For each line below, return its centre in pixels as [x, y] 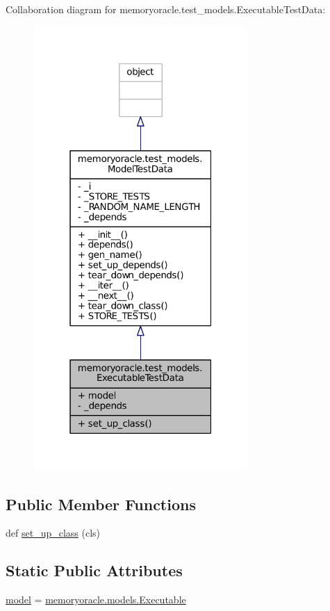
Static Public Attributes [94, 570]
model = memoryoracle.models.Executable [96, 600]
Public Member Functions [101, 504]
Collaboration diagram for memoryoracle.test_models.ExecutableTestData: [166, 9]
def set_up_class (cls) [53, 533]
